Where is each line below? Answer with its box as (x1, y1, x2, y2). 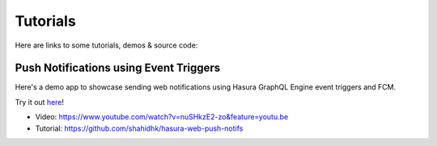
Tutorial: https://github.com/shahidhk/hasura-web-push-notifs (35, 123, 244, 133)
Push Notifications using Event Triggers (15, 61, 221, 75)
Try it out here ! (15, 97, 65, 106)
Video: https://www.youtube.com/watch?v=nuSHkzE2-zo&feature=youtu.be (35, 112, 289, 122)
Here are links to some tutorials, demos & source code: (15, 40, 198, 50)
